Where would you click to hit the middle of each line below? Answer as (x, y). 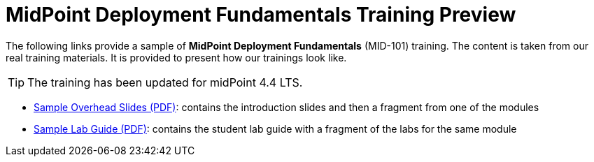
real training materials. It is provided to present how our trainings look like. (176, 57)
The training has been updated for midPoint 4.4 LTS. (165, 82)
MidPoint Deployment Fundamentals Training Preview (261, 15)
